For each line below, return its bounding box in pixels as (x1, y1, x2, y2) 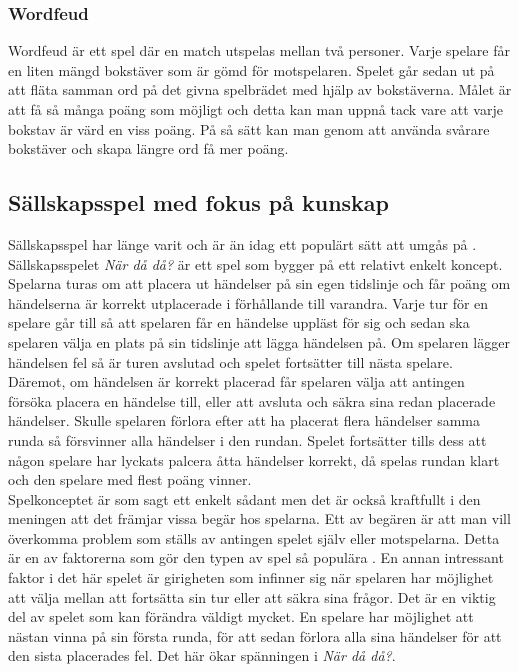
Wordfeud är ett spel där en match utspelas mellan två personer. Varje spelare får (8, 40, 510, 61)
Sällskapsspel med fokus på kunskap (8, 187, 390, 218)
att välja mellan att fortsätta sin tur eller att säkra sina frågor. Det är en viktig (8, 586, 496, 607)
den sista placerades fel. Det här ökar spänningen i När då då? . (8, 645, 396, 666)
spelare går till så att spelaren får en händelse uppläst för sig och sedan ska (8, 312, 470, 333)
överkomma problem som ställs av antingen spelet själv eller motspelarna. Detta (8, 527, 500, 548)
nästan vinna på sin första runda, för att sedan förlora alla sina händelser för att (8, 625, 502, 646)
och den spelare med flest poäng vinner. (8, 469, 252, 490)
